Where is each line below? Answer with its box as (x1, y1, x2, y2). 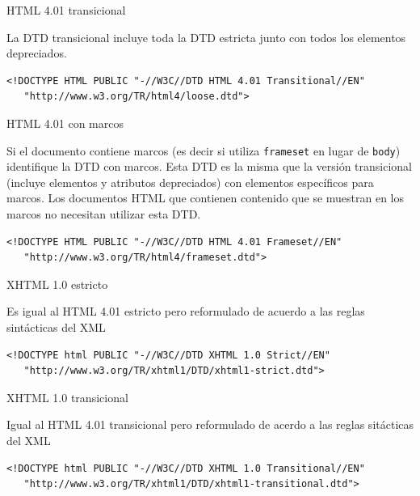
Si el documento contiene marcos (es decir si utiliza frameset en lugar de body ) (6, 142, 401, 159)
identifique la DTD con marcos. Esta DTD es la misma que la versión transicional (6, 158, 413, 175)
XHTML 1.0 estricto (6, 275, 108, 292)
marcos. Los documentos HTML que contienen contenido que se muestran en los (6, 189, 405, 206)
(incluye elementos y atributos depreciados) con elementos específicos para (6, 173, 374, 190)
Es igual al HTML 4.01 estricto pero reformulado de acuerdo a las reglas (6, 303, 365, 320)
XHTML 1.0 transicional (6, 388, 128, 405)
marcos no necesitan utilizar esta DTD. (6, 206, 201, 222)
